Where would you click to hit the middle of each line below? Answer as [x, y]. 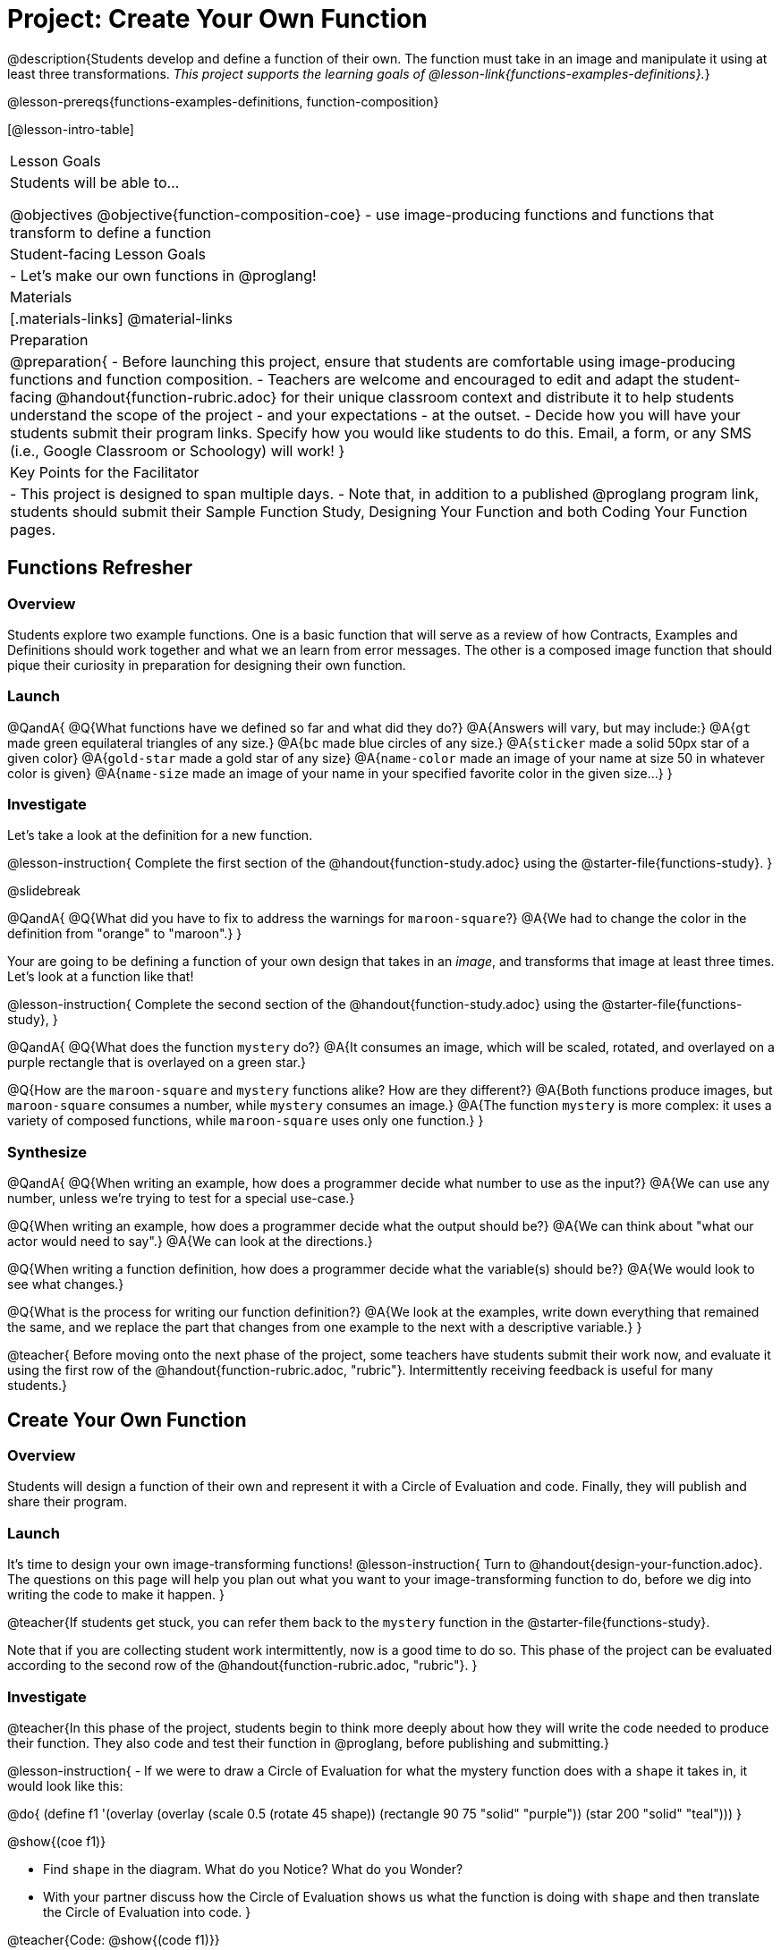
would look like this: [65, 1785]
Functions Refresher [100, 568]
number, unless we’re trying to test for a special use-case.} [181, 1199]
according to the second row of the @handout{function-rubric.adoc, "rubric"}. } [242, 1666]
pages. [33, 529]
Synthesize [47, 1152]
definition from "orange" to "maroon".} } [125, 934]
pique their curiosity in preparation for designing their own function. [207, 665]
